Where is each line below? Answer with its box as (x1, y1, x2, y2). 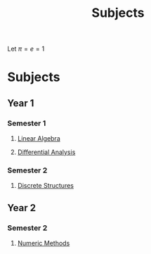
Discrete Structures (17, 182, 74, 190)
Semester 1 (7, 118, 46, 128)
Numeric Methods (17, 239, 70, 248)
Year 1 (7, 97, 34, 109)
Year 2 (7, 202, 37, 214)
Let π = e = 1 (7, 44, 45, 53)
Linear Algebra (17, 134, 61, 143)
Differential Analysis (17, 148, 76, 156)
